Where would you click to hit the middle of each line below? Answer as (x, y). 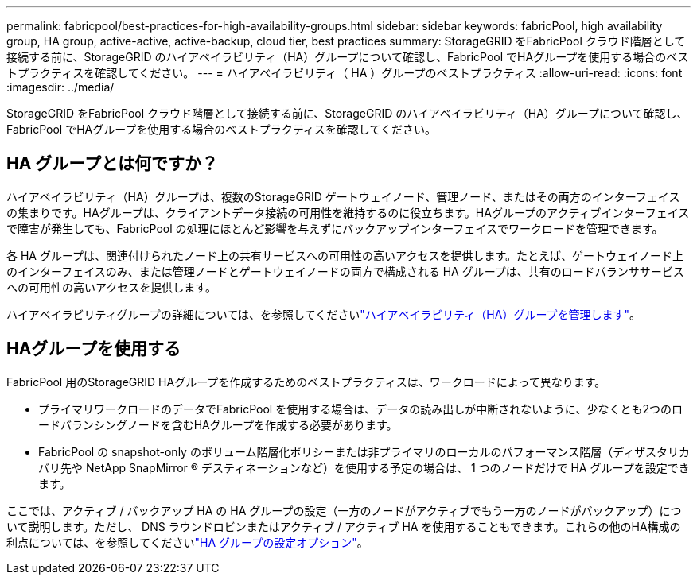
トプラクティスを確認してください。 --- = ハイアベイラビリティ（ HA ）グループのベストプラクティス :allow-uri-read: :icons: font (345, 73)
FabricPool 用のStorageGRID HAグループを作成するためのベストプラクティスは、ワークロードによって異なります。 (306, 382)
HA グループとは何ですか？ (113, 164)
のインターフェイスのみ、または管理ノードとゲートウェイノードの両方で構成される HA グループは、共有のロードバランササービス (345, 271)
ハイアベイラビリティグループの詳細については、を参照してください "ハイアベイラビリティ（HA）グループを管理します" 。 (324, 314)
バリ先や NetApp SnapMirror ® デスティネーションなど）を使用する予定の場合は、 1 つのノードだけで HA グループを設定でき (364, 467)
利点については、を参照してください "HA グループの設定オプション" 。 (187, 542)
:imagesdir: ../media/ (60, 87)
